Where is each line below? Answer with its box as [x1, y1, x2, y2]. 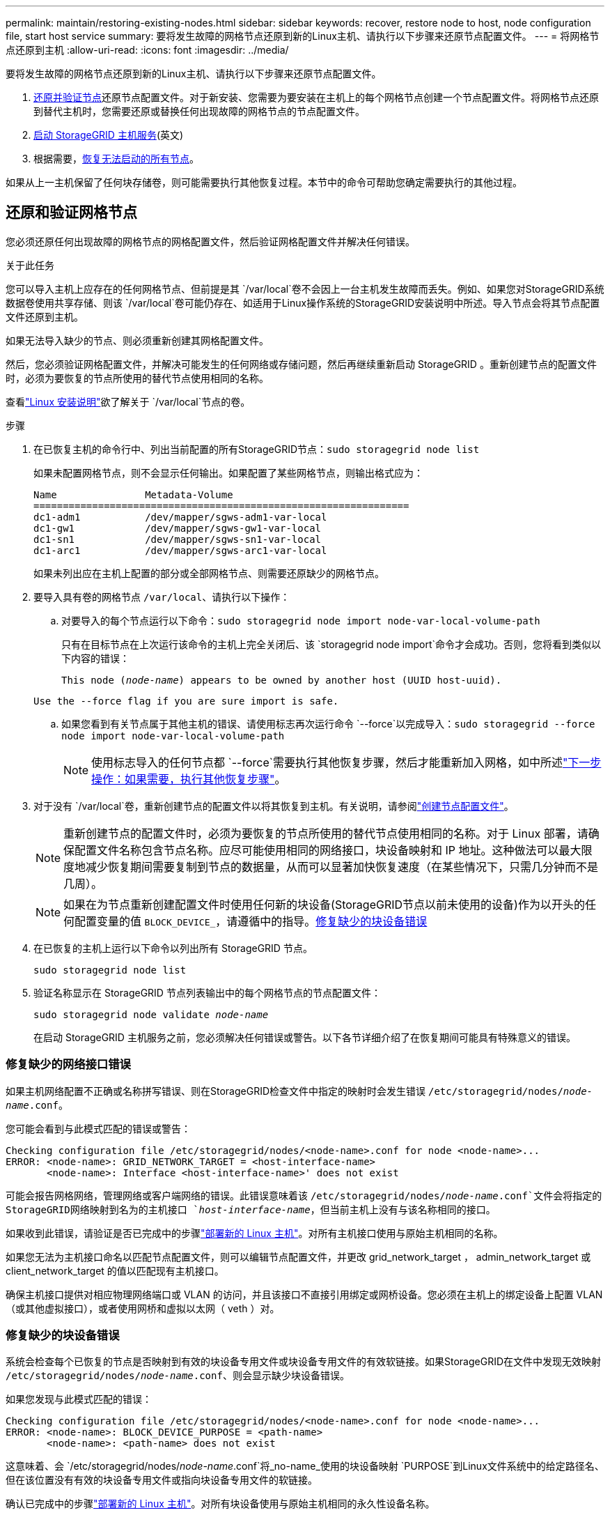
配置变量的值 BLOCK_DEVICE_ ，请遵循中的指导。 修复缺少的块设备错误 [75, 914, 428, 928]
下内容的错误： [61, 652, 130, 664]
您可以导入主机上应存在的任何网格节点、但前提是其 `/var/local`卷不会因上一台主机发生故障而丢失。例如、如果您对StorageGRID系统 [6, 282, 604, 295]
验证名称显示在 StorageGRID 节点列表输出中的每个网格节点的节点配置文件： [33, 986, 381, 999]
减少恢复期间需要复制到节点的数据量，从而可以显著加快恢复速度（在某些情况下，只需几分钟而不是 [86, 859, 599, 874]
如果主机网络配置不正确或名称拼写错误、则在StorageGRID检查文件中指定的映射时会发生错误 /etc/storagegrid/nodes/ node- [6, 1084, 593, 1097]
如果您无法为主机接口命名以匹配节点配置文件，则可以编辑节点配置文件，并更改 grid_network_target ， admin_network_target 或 [6, 1250, 591, 1263]
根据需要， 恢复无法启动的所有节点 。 [33, 153, 199, 164]
